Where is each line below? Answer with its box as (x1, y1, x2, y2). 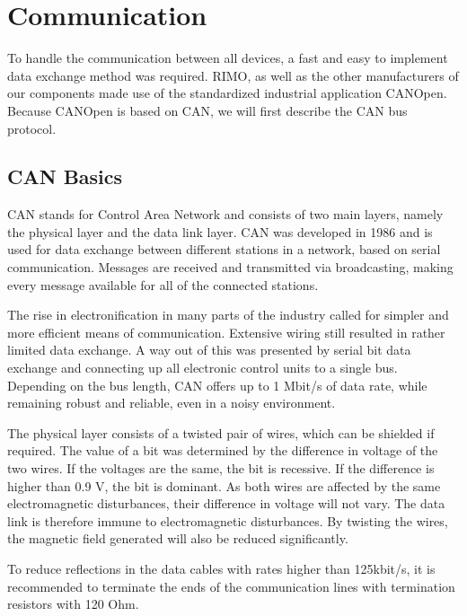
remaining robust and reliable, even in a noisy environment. (7, 393, 336, 412)
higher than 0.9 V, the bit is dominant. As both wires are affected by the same (7, 476, 441, 495)
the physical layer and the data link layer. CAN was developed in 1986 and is (7, 222, 433, 241)
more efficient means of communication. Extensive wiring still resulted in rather (7, 322, 445, 341)
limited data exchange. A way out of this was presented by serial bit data (7, 340, 411, 359)
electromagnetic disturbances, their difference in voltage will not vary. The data (7, 494, 445, 513)
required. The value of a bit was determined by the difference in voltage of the (7, 441, 438, 460)
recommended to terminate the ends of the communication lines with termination (7, 576, 455, 595)
